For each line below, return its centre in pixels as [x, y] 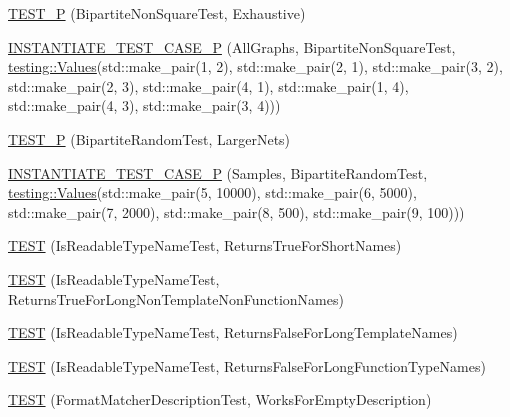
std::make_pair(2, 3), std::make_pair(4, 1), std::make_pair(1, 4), [208, 85]
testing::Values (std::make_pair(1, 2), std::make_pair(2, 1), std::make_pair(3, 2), [255, 66]
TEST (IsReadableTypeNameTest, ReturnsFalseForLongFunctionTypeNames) [247, 365]
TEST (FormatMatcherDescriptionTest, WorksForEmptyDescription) [220, 399]
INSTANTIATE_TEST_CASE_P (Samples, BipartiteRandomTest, [218, 172]
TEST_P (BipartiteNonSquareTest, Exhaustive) [157, 13]
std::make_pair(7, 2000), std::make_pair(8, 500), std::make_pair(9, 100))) [236, 211]
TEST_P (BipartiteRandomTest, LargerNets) [149, 138]
